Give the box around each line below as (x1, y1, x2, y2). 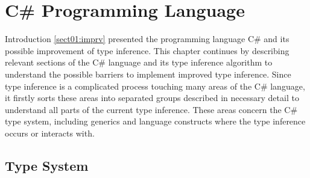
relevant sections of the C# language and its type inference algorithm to (5, 56, 273, 69)
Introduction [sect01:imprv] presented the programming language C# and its (5, 32, 289, 45)
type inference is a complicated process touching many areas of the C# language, (5, 79, 305, 92)
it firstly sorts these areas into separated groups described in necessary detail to (5, 91, 299, 104)
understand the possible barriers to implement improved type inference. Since (5, 67, 291, 80)
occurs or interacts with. (5, 126, 95, 139)
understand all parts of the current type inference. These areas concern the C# (5, 103, 298, 115)
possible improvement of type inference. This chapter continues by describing (5, 44, 289, 57)
